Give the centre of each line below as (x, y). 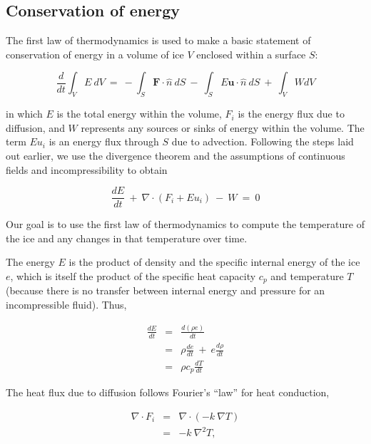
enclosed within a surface (251, 54)
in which (24, 114)
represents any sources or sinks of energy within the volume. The (223, 127)
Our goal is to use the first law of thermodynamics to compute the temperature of (185, 224)
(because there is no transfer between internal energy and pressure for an (166, 290)
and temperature (307, 276)
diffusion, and (35, 127)
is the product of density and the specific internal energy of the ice (214, 262)
